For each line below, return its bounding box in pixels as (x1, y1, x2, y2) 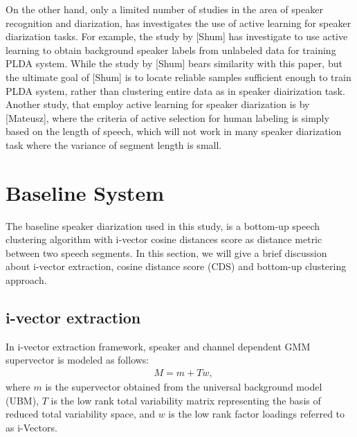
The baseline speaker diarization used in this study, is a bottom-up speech (6, 218, 320, 233)
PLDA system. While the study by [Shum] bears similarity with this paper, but (6, 56, 342, 71)
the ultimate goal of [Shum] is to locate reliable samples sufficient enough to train (6, 69, 351, 84)
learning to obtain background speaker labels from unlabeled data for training (6, 42, 336, 57)
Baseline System (6, 178, 164, 206)
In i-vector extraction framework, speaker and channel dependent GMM (6, 339, 311, 353)
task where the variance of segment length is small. (6, 137, 222, 152)
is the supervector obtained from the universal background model (45, 380, 322, 394)
